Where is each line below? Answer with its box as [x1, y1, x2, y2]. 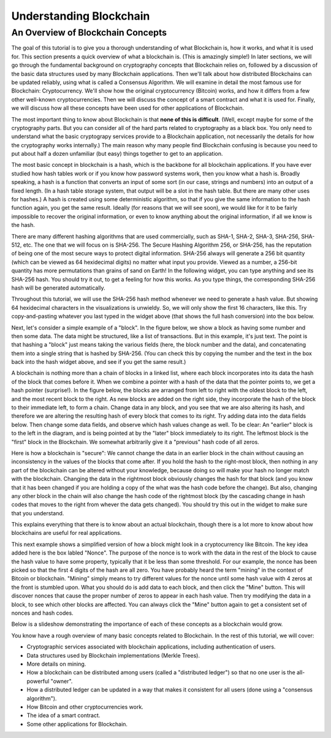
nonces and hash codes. [11, 609, 74, 617]
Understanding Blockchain [11, 9, 150, 23]
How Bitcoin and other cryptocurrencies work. [26, 703, 143, 710]
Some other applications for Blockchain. [26, 720, 128, 728]
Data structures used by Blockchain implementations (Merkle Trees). [26, 652, 200, 659]
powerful [26, 677, 50, 685]
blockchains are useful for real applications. [11, 529, 122, 537]
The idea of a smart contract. [26, 712, 101, 719]
